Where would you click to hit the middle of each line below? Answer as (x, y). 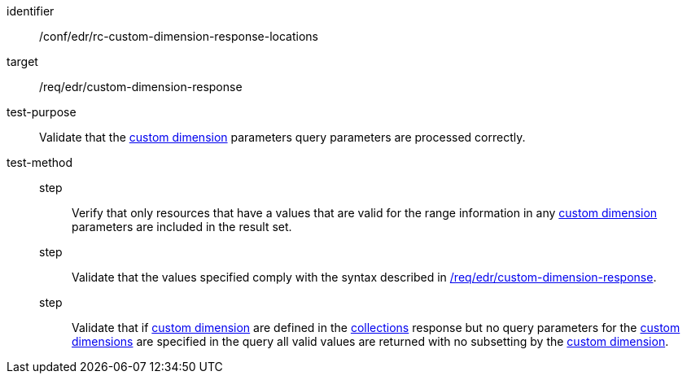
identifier (31, 11)
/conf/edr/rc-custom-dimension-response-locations (179, 36)
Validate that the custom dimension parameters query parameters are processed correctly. (282, 137)
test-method (39, 162)
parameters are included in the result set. (182, 227)
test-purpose (42, 112)
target (22, 61)
